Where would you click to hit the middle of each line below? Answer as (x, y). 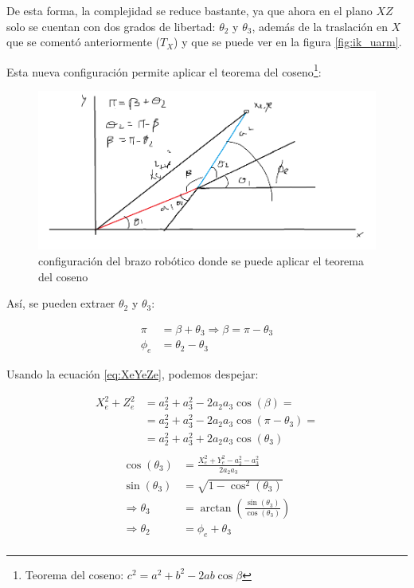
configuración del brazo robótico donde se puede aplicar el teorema (201, 261)
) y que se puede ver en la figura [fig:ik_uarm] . (288, 42)
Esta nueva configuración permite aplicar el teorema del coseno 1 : (164, 70)
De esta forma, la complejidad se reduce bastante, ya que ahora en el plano (189, 10)
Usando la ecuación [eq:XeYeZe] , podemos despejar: (133, 374)
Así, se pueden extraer (61, 303)
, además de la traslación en (320, 26)
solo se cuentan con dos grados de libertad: (111, 26)
